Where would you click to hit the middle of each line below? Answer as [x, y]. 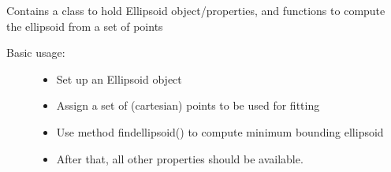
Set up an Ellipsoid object [119, 79]
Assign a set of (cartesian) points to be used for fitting [188, 105]
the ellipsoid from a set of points [85, 26]
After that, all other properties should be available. [180, 158]
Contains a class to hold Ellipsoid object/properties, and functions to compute [196, 10]
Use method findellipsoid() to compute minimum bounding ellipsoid [220, 131]
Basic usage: [36, 52]
